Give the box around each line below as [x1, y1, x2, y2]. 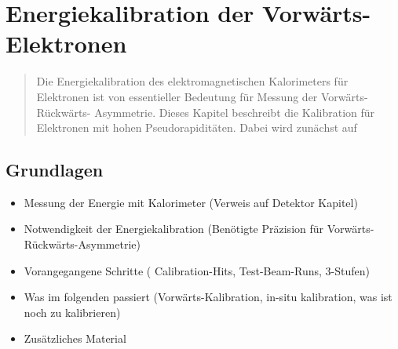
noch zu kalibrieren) [24, 304, 121, 320]
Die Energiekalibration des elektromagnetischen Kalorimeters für [36, 73, 349, 89]
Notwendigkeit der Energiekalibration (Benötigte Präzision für [24, 220, 324, 237]
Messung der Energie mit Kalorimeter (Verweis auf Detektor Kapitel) [24, 194, 358, 210]
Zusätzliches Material [24, 330, 126, 347]
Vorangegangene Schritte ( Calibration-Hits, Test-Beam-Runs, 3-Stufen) [24, 262, 370, 278]
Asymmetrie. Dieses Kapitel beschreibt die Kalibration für [94, 104, 375, 120]
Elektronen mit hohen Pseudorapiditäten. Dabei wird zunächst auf [36, 119, 357, 136]
